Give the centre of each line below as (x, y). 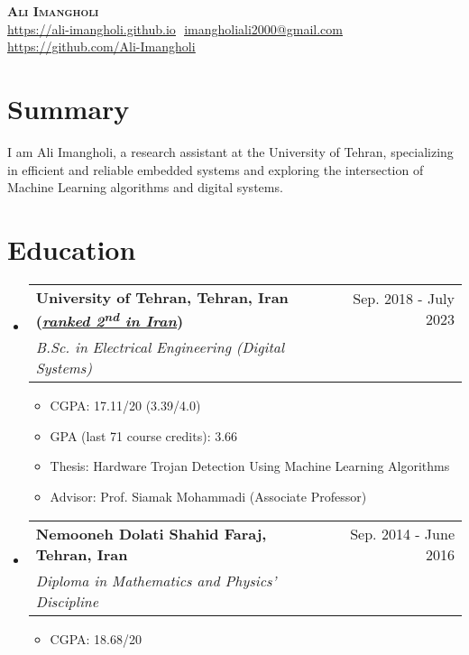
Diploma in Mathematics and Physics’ (156, 580)
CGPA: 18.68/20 (96, 638)
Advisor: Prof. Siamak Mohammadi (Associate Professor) (208, 496)
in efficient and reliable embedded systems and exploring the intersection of (216, 169)
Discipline (67, 601)
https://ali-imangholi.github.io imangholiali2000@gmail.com (175, 28)
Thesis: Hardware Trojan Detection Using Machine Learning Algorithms (250, 466)
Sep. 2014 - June (402, 533)
